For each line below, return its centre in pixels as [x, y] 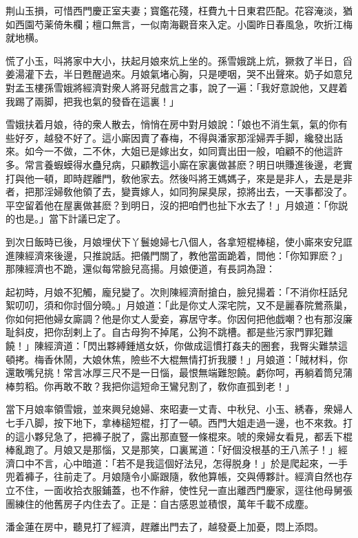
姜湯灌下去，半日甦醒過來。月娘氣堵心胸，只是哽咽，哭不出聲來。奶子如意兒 [179, 74]
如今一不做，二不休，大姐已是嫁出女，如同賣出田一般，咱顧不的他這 [179, 151]
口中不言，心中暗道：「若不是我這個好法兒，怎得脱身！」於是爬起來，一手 [181, 463]
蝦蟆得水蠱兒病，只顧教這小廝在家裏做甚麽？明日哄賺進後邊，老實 [203, 164]
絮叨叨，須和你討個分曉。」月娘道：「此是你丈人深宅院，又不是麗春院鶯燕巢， [179, 305]
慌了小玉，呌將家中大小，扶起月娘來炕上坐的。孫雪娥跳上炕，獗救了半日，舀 [179, 60]
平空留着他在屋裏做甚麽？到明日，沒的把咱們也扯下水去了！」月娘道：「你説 [177, 205]
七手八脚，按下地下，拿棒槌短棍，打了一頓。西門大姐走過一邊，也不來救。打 [179, 423]
